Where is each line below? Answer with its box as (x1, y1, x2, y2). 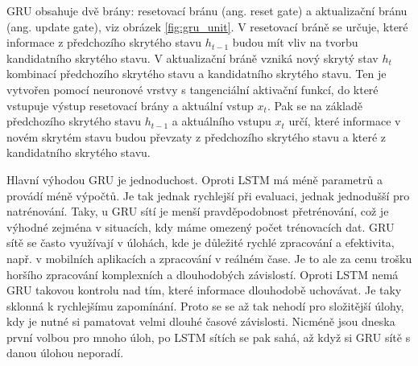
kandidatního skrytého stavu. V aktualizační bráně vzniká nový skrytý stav (6, 49, 379, 66)
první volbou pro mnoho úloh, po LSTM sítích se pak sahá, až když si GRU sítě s (6, 328, 411, 345)
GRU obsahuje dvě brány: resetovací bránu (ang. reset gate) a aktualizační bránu (6, 2, 408, 19)
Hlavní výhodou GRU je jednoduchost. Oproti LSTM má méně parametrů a (6, 171, 383, 187)
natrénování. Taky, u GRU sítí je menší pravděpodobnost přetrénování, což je (6, 203, 389, 220)
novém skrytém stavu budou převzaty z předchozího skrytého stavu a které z (6, 128, 387, 145)
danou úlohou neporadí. (6, 344, 124, 361)
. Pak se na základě (267, 97, 362, 113)
